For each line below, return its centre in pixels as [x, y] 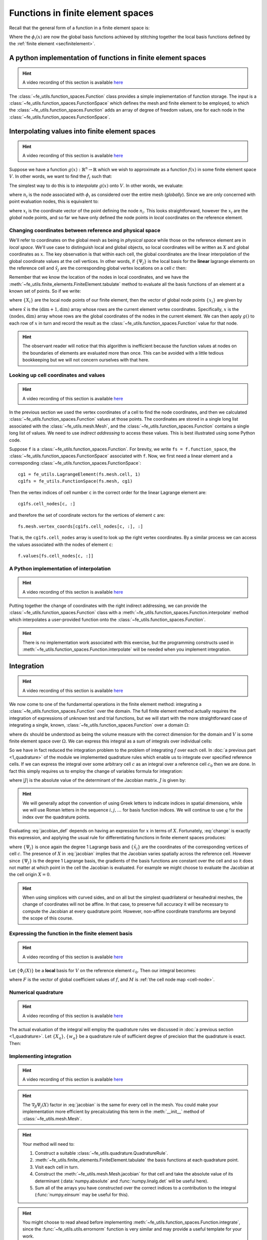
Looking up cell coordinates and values [57, 375]
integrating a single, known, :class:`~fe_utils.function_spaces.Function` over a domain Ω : [99, 725]
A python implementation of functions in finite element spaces [108, 58]
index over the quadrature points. [56, 817]
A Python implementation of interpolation [60, 568]
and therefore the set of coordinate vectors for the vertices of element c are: [87, 515]
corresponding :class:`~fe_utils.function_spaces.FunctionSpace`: [75, 463]
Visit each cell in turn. [57, 1167]
